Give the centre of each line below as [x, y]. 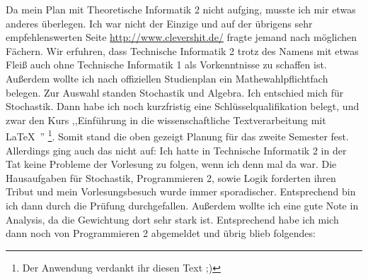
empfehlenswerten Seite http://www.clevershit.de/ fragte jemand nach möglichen [182, 37]
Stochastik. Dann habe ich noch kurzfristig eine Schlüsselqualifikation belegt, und [183, 106]
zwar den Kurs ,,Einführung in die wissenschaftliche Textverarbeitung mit [166, 120]
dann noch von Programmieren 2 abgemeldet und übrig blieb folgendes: [161, 233]
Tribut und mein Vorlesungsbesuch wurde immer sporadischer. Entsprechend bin [181, 191]
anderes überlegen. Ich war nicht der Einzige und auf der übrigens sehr [159, 23]
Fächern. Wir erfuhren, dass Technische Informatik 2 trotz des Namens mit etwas [182, 50]
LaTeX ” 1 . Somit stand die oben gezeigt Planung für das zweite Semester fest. [177, 135]
